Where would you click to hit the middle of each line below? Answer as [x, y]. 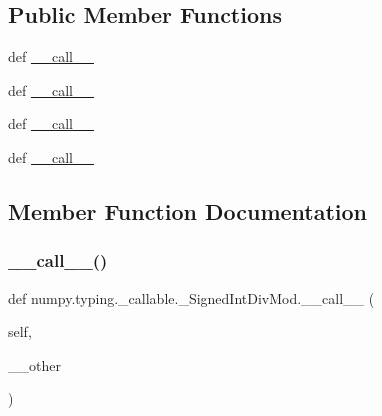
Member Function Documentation [188, 210]
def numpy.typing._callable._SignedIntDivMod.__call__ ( [191, 297]
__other [34, 364]
